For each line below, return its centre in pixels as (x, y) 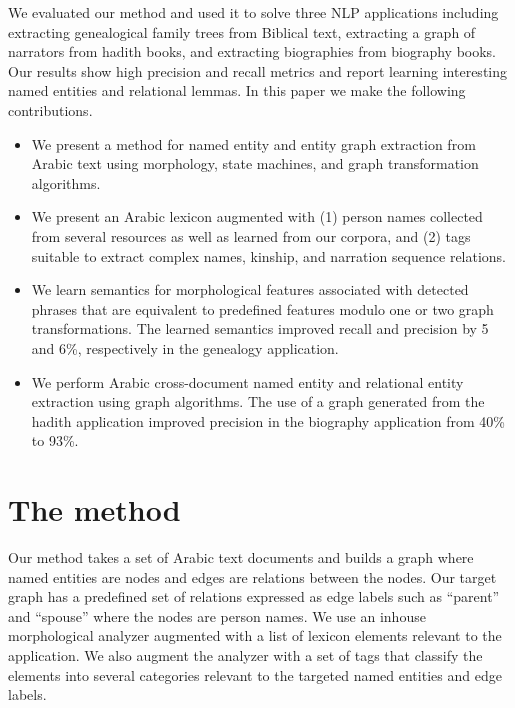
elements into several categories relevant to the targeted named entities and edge (255, 674)
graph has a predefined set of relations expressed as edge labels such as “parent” (254, 596)
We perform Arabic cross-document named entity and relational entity (247, 381)
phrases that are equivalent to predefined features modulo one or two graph (262, 308)
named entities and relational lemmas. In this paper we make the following (237, 90)
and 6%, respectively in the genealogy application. (185, 347)
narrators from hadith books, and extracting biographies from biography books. (252, 51)
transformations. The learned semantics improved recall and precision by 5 (260, 328)
